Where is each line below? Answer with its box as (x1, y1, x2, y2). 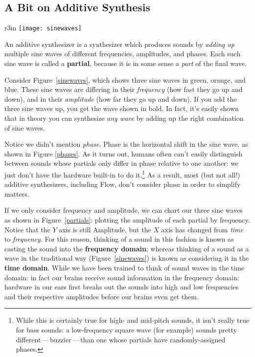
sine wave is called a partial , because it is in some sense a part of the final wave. (4, 58, 247, 68)
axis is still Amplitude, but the (59, 224, 151, 234)
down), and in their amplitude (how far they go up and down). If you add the (4, 93, 237, 104)
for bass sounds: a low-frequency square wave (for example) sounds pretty (16, 324, 237, 335)
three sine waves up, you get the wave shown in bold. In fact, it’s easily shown (4, 103, 239, 113)
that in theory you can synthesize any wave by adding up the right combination (4, 113, 244, 123)
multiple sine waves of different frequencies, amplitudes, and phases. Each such (4, 48, 241, 59)
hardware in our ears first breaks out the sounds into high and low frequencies (4, 282, 239, 292)
